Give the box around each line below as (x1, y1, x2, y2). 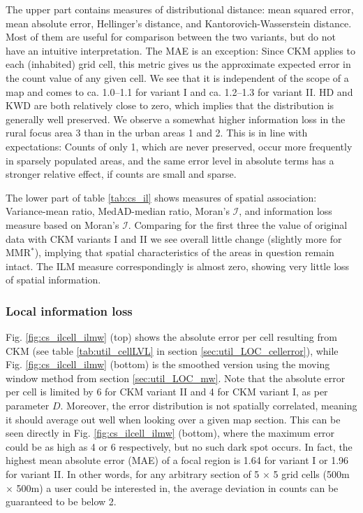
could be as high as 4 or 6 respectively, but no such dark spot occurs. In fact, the (6, 439, 353, 454)
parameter (6, 398, 50, 413)
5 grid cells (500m (273, 467, 350, 482)
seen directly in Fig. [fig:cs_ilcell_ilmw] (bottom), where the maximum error (6, 426, 335, 440)
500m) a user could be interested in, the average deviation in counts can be (16, 480, 339, 495)
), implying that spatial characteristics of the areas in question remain (34, 245, 334, 260)
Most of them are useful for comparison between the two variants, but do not (6, 29, 336, 44)
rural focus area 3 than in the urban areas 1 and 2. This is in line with (6, 125, 308, 140)
